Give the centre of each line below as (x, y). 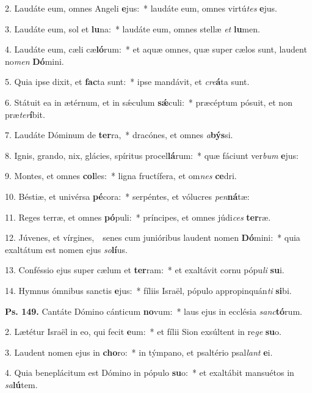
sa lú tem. (21, 384)
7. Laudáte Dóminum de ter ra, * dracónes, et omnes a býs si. (119, 135)
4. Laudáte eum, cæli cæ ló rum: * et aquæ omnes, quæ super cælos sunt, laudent (156, 49)
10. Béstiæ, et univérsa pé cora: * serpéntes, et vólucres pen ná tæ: (127, 196)
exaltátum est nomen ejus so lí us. (66, 249)
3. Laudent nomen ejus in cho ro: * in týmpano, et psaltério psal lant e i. (139, 352)
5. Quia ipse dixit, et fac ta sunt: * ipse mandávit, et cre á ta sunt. (127, 82)
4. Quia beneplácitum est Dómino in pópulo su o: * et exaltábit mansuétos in (150, 373)
